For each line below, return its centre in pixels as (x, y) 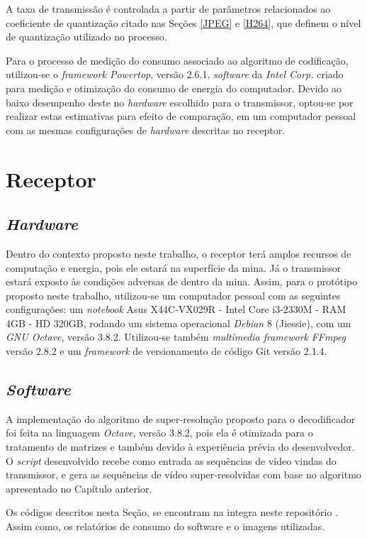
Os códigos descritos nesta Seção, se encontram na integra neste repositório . (172, 512)
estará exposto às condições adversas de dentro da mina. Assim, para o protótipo (182, 281)
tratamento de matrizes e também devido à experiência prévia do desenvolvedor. (180, 447)
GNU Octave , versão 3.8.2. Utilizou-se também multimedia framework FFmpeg (176, 337)
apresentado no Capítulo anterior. (79, 488)
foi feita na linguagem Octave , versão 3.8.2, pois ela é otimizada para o (159, 433)
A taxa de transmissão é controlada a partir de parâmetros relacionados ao (168, 9)
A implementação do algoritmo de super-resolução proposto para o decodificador (181, 418)
